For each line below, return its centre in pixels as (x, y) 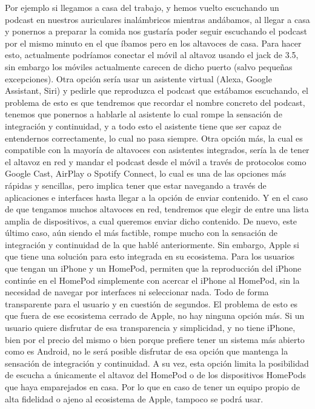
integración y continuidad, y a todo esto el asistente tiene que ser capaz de (143, 126)
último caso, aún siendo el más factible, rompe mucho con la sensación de (141, 233)
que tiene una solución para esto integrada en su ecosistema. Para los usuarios (150, 256)
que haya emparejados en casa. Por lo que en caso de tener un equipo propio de (153, 387)
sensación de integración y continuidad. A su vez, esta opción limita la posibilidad (157, 363)
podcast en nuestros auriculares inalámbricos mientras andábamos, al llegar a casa (157, 19)
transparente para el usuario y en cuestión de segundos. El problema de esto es (151, 303)
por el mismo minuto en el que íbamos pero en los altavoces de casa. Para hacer (153, 43)
